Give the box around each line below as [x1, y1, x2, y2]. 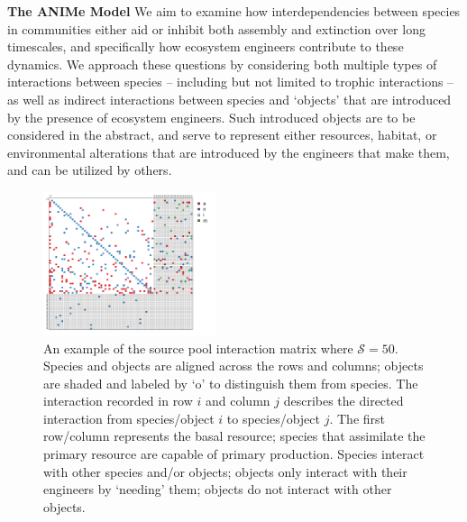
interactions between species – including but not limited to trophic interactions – [7, 72, 454, 91]
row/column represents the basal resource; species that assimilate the [43, 426, 426, 445]
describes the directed [283, 391, 404, 410]
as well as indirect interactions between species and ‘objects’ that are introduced [7, 89, 452, 108]
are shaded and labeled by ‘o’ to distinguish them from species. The [43, 373, 418, 392]
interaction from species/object [43, 408, 215, 427]
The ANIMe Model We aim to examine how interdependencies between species [7, 2, 461, 20]
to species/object [226, 408, 320, 427]
